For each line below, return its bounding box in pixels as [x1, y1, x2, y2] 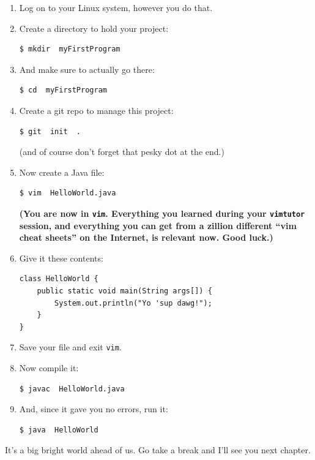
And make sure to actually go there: [19, 62, 155, 75]
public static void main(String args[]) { [37, 286, 212, 295]
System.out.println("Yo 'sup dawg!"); [54, 298, 212, 307]
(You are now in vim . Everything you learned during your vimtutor [19, 206, 305, 219]
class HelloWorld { [19, 274, 98, 284]
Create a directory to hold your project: [19, 21, 169, 34]
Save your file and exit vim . [19, 341, 122, 353]
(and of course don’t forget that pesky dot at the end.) [19, 145, 224, 158]
